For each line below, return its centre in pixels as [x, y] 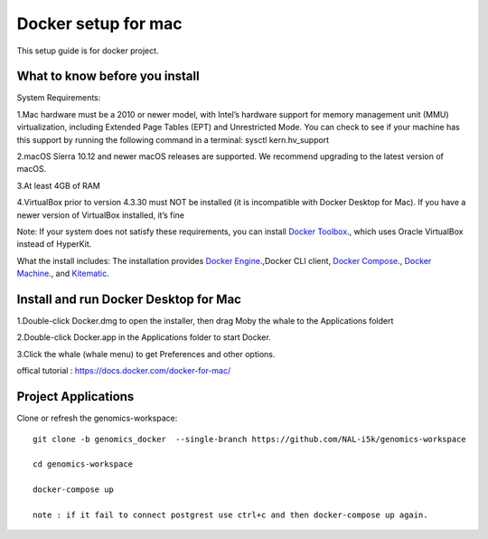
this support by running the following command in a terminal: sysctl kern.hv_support [173, 139]
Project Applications [75, 397]
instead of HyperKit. [54, 244]
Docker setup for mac [99, 24]
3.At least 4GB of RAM [59, 185]
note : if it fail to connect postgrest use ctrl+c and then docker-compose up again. [230, 515]
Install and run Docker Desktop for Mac [129, 299]
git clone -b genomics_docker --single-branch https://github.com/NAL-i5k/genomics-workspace [250, 439]
